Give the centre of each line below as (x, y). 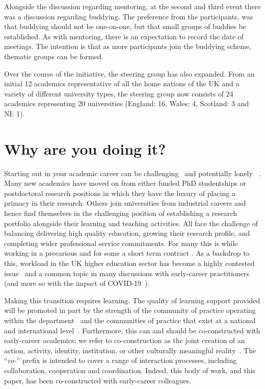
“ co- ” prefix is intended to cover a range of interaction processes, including (121, 360)
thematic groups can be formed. (54, 56)
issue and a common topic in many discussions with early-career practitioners (127, 273)
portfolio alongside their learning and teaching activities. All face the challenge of (131, 223)
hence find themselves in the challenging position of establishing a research (121, 213)
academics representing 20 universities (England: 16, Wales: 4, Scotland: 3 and (127, 103)
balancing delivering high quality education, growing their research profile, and (127, 233)
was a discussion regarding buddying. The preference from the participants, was (129, 16)
